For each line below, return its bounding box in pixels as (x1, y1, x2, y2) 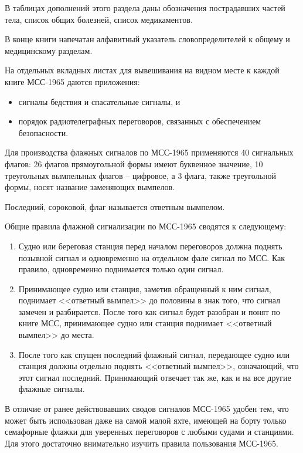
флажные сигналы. (18, 383, 85, 395)
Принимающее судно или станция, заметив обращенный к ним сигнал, (18, 282, 271, 295)
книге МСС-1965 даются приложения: (5, 75, 140, 87)
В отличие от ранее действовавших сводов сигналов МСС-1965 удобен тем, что (5, 403, 289, 415)
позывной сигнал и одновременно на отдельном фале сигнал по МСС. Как (18, 251, 285, 263)
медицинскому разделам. (5, 44, 93, 56)
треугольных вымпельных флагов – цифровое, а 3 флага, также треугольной (5, 169, 276, 181)
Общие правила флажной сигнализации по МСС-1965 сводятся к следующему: (5, 220, 287, 232)
